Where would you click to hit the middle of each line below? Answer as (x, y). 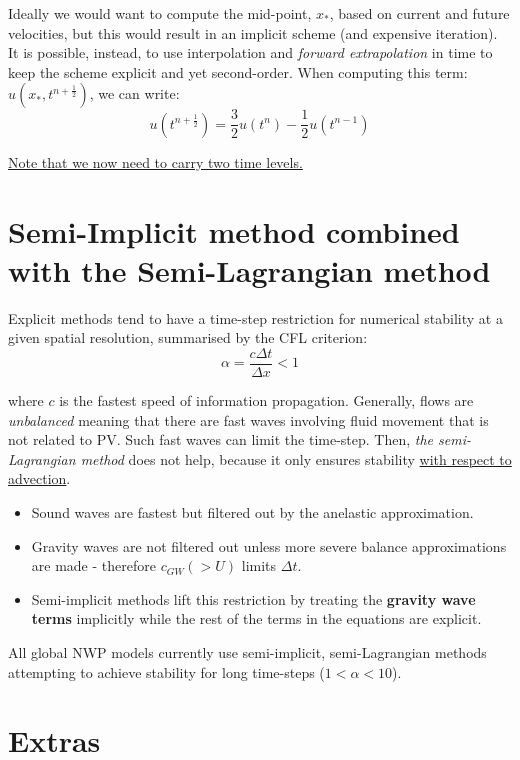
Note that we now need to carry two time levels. (155, 161)
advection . (39, 478)
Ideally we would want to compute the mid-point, (160, 13)
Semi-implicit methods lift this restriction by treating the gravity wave (253, 598)
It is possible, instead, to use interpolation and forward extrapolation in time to (250, 52)
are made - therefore (93, 565)
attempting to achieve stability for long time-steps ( (166, 671)
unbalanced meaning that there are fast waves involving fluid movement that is (248, 419)
